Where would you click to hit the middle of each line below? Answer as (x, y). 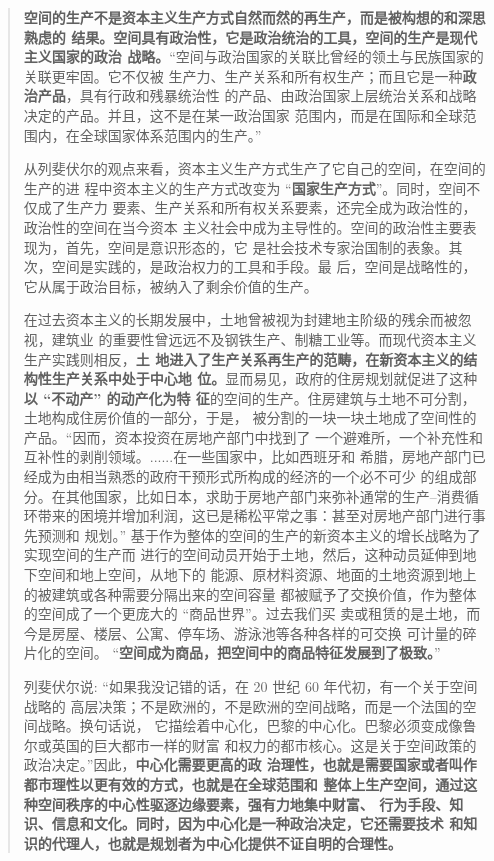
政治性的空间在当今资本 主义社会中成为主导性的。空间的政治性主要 (243, 226)
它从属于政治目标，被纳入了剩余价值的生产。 (170, 285)
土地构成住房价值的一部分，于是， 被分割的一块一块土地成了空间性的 (250, 417)
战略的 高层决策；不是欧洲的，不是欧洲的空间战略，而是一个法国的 (243, 705)
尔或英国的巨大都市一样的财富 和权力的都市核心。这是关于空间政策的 (250, 744)
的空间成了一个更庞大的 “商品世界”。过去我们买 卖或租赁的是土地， (245, 613)
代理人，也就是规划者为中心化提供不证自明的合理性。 (226, 842)
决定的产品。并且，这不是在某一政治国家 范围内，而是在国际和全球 (243, 114)
